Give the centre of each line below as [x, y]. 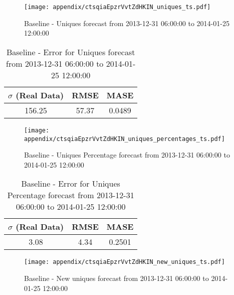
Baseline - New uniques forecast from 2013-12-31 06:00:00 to [116, 278]
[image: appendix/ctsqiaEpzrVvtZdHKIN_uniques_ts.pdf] [118, 7]
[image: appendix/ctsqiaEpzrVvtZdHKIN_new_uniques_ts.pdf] [125, 262]
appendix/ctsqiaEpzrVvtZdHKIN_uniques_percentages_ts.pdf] [125, 139]
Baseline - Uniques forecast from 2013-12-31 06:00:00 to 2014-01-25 [127, 23]
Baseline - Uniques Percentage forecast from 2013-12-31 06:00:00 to [127, 155]
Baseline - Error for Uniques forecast [71, 52]
